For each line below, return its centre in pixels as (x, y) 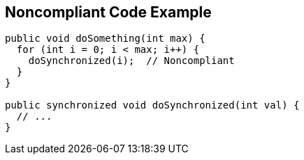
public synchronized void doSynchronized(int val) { (152, 105)
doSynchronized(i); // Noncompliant (131, 61)
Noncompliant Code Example (108, 12)
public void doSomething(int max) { (105, 39)
